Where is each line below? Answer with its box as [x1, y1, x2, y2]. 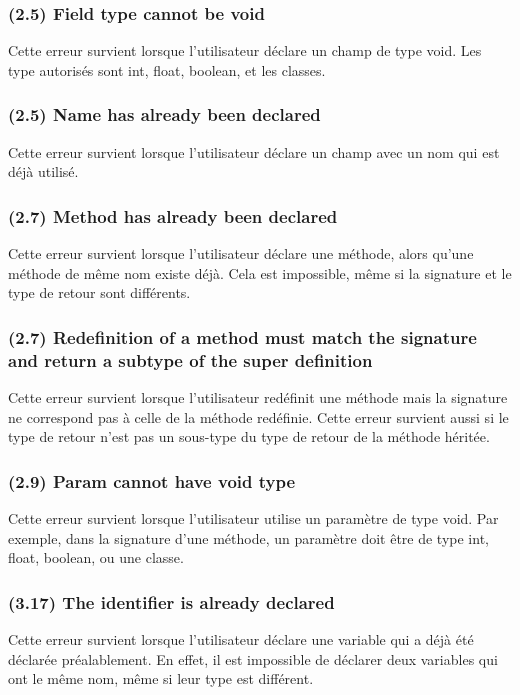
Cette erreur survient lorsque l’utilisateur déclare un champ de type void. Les [8, 40, 482, 61]
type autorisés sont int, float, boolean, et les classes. [8, 59, 326, 80]
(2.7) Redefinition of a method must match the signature [8, 324, 477, 349]
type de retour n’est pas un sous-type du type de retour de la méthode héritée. [8, 426, 490, 447]
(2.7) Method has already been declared [8, 203, 338, 228]
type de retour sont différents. [8, 282, 191, 303]
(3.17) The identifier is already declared [8, 589, 335, 614]
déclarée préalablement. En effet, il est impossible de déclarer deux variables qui [8, 648, 498, 669]
